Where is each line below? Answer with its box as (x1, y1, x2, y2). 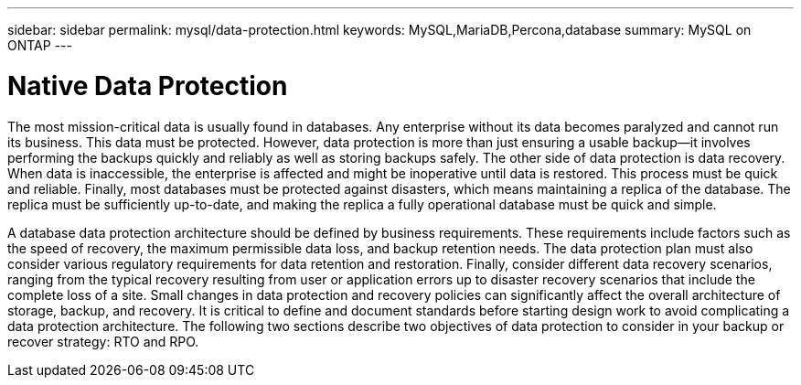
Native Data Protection (7, 70, 288, 102)
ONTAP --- (7, 37, 72, 53)
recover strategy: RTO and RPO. (7, 333, 199, 349)
